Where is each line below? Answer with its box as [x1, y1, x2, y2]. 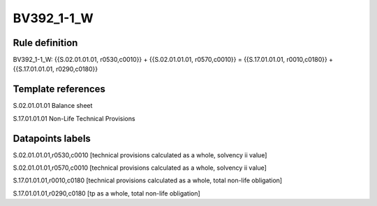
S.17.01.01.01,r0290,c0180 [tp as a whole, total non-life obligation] [13, 189, 200, 198]
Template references [13, 84, 106, 95]
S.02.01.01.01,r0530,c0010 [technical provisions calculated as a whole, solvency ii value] [13, 150, 267, 159]
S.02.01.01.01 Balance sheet [13, 102, 93, 110]
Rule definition [13, 37, 78, 49]
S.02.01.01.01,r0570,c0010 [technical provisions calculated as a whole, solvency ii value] [13, 164, 267, 172]
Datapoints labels [13, 132, 91, 144]
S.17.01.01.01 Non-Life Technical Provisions [13, 114, 135, 122]
